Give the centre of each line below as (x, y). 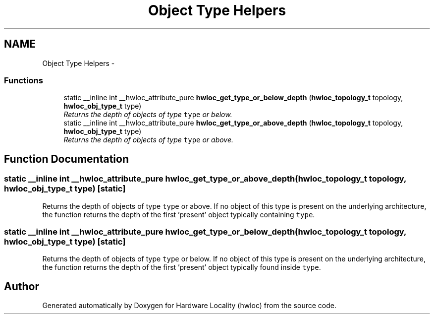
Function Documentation (66, 159)
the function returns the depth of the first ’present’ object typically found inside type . (182, 267)
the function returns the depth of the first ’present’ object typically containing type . (179, 214)
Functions (24, 80)
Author (22, 286)
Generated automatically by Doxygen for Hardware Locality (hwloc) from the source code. (189, 306)
